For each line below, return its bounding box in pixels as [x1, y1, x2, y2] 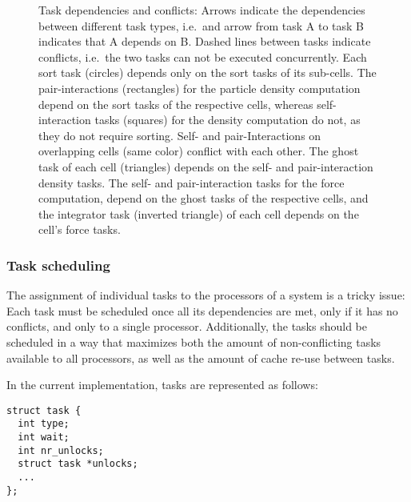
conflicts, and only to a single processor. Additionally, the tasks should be [6, 318, 367, 335]
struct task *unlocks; [18, 458, 138, 470]
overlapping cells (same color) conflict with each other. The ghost [38, 143, 359, 159]
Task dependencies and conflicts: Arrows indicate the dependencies [38, 2, 365, 18]
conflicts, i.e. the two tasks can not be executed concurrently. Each [38, 48, 367, 65]
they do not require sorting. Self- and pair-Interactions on [38, 127, 321, 143]
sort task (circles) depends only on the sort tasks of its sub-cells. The [38, 64, 377, 81]
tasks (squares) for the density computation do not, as [94, 111, 361, 128]
